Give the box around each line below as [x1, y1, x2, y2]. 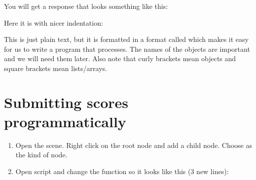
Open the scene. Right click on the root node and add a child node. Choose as [15, 140, 252, 150]
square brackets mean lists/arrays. [4, 63, 107, 73]
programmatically [4, 111, 126, 131]
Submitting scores [4, 92, 128, 112]
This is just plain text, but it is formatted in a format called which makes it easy [4, 34, 249, 44]
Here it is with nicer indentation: [4, 17, 103, 28]
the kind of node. [15, 149, 68, 160]
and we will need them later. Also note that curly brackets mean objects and [4, 53, 236, 64]
